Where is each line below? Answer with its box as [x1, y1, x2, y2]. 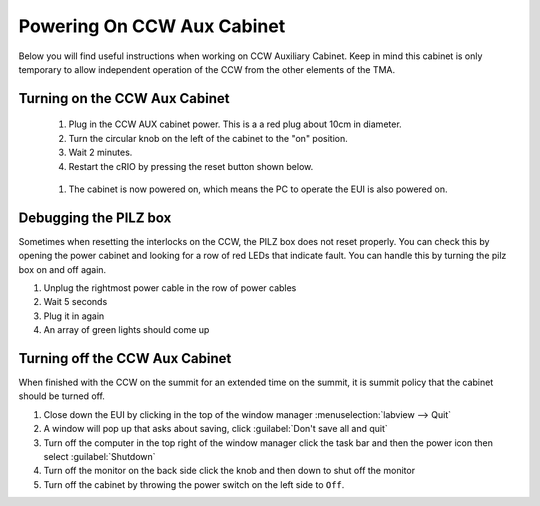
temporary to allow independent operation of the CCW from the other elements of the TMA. [18, 63, 396, 75]
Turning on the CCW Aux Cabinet [18, 90, 230, 107]
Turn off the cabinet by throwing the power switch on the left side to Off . [43, 478, 345, 490]
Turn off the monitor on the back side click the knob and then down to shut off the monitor [43, 465, 415, 477]
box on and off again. [18, 263, 107, 275]
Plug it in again [43, 310, 105, 322]
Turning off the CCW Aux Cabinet [18, 350, 232, 367]
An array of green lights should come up [43, 324, 210, 336]
